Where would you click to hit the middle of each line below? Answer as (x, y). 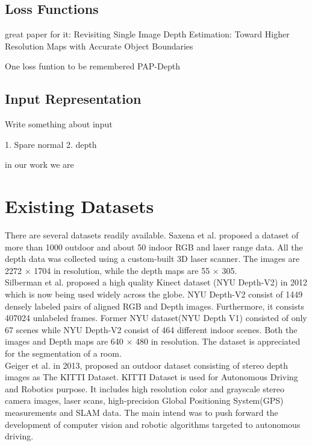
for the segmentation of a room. (63, 353)
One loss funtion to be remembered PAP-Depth (92, 66)
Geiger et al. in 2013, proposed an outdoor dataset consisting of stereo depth (147, 365)
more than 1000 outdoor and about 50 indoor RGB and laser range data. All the (154, 247)
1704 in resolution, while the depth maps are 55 (122, 270)
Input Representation (73, 99)
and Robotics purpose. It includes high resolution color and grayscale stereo (145, 388)
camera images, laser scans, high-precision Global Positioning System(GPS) (144, 400)
